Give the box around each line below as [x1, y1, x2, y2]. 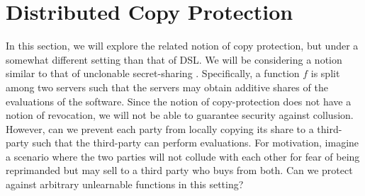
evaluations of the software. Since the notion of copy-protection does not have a [6, 93, 352, 108]
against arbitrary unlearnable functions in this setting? [6, 177, 244, 192]
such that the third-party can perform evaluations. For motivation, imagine [32, 135, 359, 150]
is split [310, 66, 340, 81]
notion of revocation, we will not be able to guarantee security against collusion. [6, 108, 354, 122]
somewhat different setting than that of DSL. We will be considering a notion [6, 52, 342, 67]
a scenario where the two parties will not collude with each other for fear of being [6, 149, 360, 163]
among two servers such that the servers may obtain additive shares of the [6, 79, 328, 94]
